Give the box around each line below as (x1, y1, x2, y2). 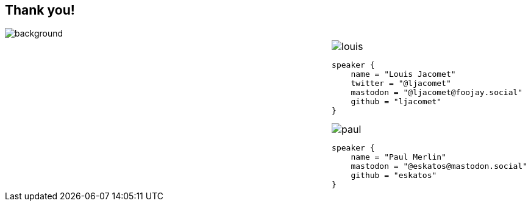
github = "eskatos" (351, 171, 437, 180)
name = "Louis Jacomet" (351, 69, 456, 79)
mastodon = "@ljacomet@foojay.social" (351, 88, 523, 98)
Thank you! (5, 2, 75, 18)
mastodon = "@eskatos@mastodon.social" (351, 162, 527, 171)
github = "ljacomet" (351, 97, 442, 107)
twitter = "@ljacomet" (351, 79, 451, 88)
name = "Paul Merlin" (351, 152, 446, 162)
